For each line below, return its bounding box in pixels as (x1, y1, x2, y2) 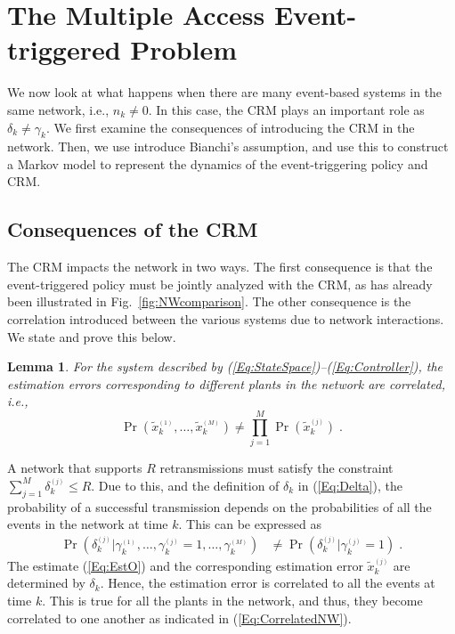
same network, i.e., (7, 100, 110, 118)
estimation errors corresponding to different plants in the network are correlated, (7, 374, 445, 393)
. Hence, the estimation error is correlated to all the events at (100, 573, 435, 592)
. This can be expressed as (178, 515, 322, 533)
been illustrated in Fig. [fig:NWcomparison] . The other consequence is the (7, 292, 411, 311)
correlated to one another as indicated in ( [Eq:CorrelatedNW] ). (7, 608, 352, 627)
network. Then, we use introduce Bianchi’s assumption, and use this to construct (7, 137, 449, 156)
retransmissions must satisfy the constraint (159, 459, 394, 477)
